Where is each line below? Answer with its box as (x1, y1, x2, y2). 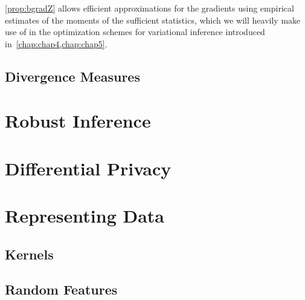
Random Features (5, 280, 118, 299)
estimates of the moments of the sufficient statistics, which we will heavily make (5, 13, 301, 26)
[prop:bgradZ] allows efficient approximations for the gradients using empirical (5, 2, 294, 14)
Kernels (5, 244, 54, 263)
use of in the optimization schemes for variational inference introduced (5, 25, 265, 38)
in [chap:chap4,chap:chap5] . (5, 37, 108, 50)
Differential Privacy (5, 155, 172, 180)
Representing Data (5, 203, 164, 228)
